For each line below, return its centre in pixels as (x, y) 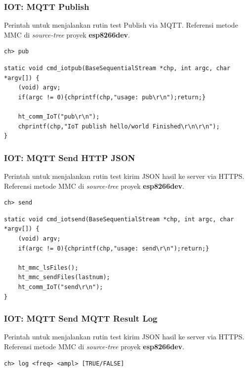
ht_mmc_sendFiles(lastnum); (64, 277)
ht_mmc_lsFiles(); (48, 268)
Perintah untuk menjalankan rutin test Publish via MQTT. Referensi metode (121, 25)
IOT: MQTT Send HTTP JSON (70, 157)
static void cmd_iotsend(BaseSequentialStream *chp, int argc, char (119, 219)
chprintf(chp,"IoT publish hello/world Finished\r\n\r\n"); (119, 126)
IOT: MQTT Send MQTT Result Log (81, 318)
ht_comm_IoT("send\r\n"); (61, 287)
